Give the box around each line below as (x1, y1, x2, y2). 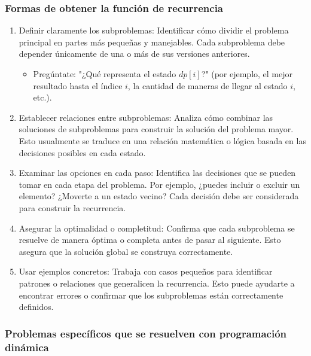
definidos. (19, 300, 54, 313)
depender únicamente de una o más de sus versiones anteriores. (19, 47, 250, 60)
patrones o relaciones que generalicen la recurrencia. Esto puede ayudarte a (19, 276, 295, 289)
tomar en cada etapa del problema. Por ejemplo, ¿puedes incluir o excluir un (19, 178, 300, 190)
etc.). (33, 91, 52, 104)
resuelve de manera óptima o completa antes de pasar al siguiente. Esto (19, 233, 281, 246)
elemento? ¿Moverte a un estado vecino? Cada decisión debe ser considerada (19, 190, 299, 202)
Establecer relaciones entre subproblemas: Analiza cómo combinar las (19, 111, 273, 123)
